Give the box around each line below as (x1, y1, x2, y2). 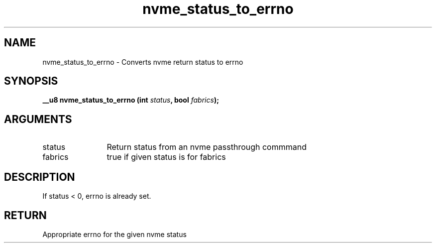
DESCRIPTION (4, 170, 75, 183)
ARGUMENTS (4, 113, 72, 125)
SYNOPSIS (4, 75, 58, 88)
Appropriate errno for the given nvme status (42, 230, 187, 239)
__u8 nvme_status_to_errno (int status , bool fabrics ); (42, 96, 219, 105)
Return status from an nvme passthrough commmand (107, 142, 307, 152)
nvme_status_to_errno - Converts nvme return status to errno (42, 57, 243, 66)
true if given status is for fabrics (107, 152, 226, 162)
